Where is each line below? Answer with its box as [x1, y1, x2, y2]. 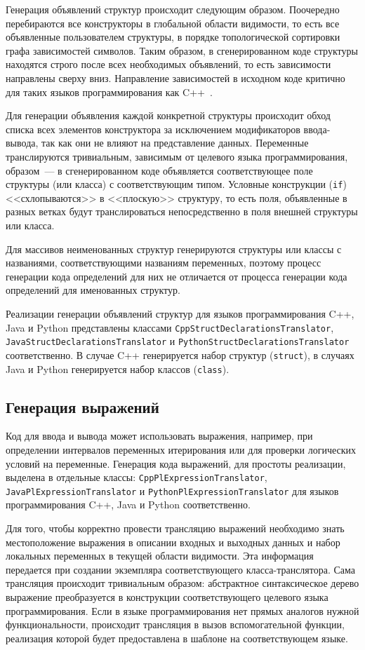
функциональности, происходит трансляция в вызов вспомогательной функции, [6, 617, 345, 632]
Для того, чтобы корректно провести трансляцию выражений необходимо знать [6, 521, 345, 536]
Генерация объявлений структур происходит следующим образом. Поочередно [6, 2, 340, 16]
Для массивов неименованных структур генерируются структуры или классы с [6, 241, 342, 256]
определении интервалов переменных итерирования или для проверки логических [6, 442, 356, 456]
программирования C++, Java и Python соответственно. [6, 497, 251, 512]
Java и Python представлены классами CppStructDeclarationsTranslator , [6, 320, 334, 334]
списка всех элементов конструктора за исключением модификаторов [6, 121, 300, 136]
